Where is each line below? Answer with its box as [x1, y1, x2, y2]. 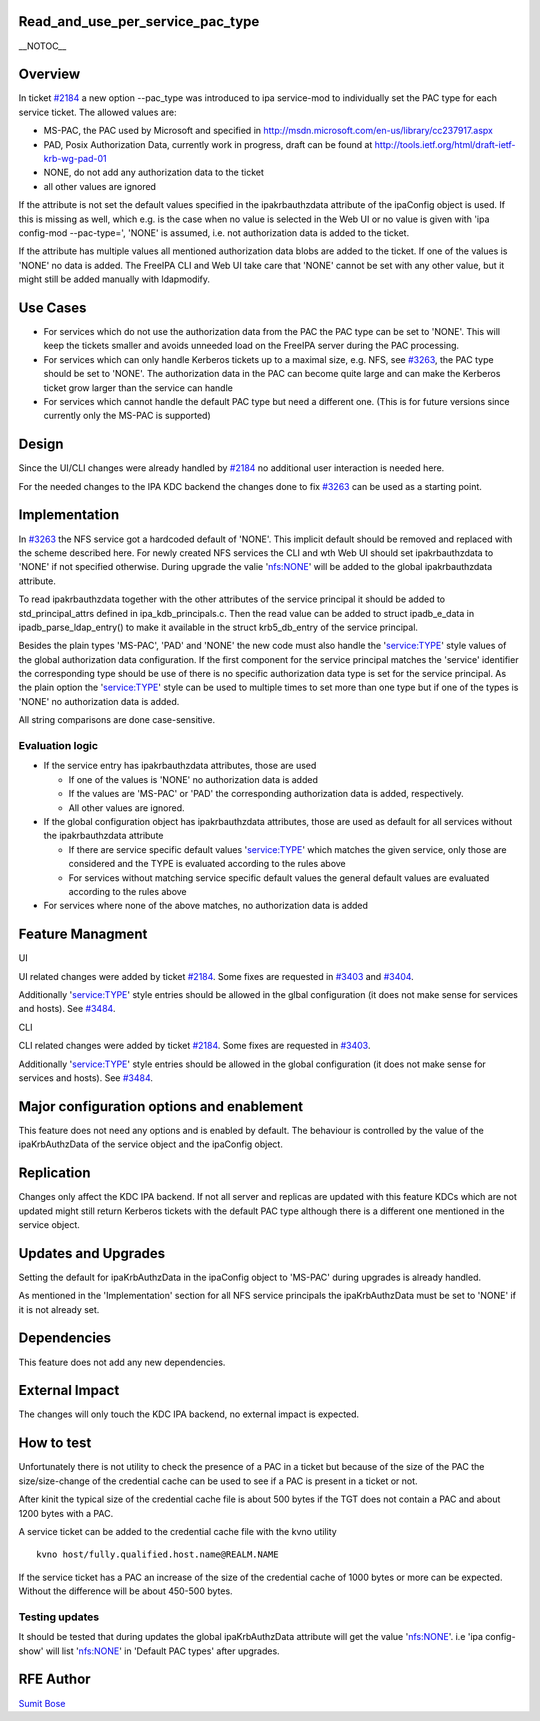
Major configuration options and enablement [18, 1098, 304, 1115]
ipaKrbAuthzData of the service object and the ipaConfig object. [18, 1138, 284, 1150]
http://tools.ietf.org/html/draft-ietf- [374, 138, 516, 150]
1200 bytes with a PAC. [18, 1507, 114, 1519]
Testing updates [18, 1610, 100, 1624]
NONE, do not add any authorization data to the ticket [43, 166, 265, 179]
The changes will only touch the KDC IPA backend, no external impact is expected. [18, 1408, 360, 1420]
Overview [18, 66, 81, 83]
